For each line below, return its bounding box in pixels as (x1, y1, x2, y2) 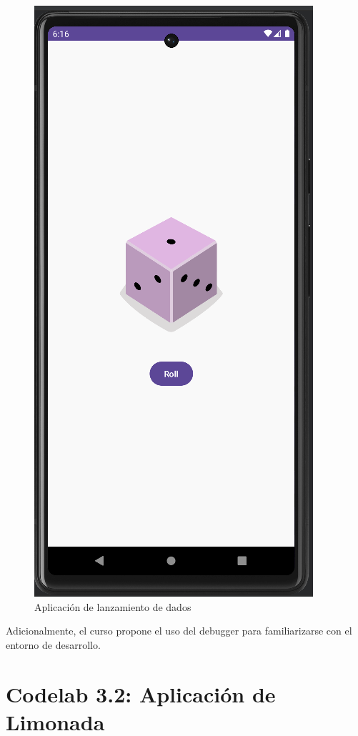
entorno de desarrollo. (6, 637, 101, 652)
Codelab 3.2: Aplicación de (6, 679, 276, 708)
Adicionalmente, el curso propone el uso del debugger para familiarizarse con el (6, 623, 352, 638)
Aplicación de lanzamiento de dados (34, 599, 192, 614)
